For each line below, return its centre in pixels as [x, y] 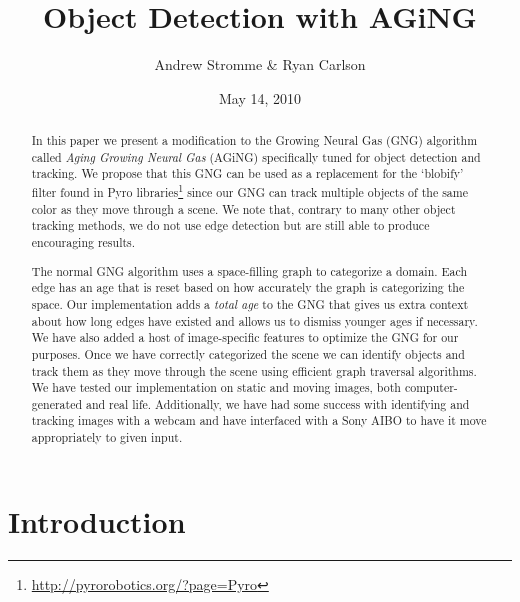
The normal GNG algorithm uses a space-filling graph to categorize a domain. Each [249, 270]
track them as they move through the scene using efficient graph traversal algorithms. [254, 370]
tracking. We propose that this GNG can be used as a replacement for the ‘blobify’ [247, 173]
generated [57, 403]
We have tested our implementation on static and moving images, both [216, 387]
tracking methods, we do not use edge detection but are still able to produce [230, 225]
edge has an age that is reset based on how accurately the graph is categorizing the [248, 287]
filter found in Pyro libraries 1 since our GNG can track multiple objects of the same [249, 191]
